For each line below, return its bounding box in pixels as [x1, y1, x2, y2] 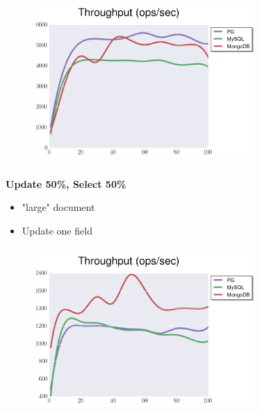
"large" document [22, 200, 95, 214]
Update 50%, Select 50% [6, 176, 127, 191]
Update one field [22, 223, 92, 237]
